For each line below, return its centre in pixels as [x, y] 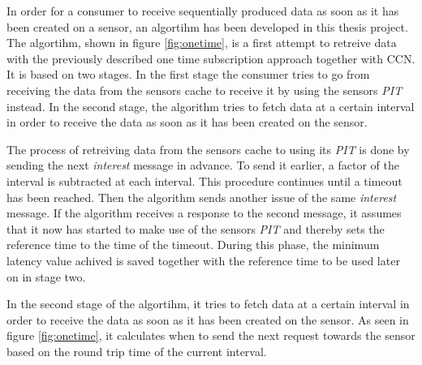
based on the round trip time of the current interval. [137, 351]
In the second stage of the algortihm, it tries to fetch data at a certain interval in [208, 304]
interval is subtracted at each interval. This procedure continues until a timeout [205, 180]
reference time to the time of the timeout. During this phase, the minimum [193, 245]
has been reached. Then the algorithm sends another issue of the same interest [202, 197]
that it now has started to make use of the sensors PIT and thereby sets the [196, 228]
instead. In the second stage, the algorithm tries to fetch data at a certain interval [211, 106]
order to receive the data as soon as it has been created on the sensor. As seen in [208, 319]
